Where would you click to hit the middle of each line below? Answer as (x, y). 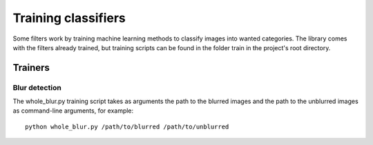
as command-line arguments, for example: (73, 111)
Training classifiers (69, 18)
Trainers (31, 68)
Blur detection (37, 87)
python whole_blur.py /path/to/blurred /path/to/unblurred (127, 126)
